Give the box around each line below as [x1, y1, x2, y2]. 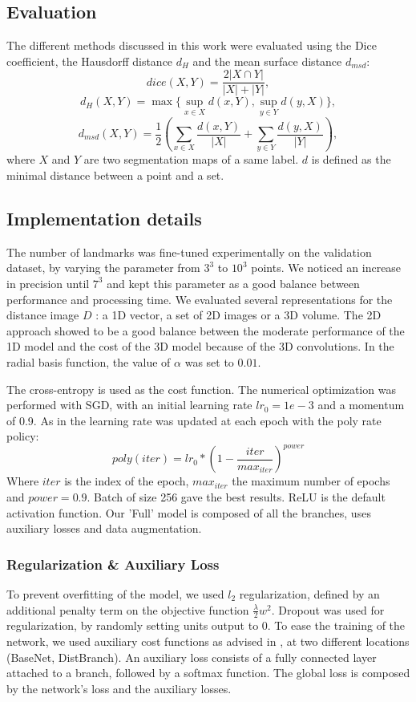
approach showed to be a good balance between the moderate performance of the [6, 322, 405, 339]
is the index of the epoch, [64, 473, 189, 489]
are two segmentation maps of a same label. [83, 151, 299, 168]
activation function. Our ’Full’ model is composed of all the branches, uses [6, 504, 371, 521]
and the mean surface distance [192, 52, 342, 69]
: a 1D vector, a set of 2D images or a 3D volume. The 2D [95, 306, 382, 323]
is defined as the [311, 151, 391, 168]
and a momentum [317, 396, 405, 413]
